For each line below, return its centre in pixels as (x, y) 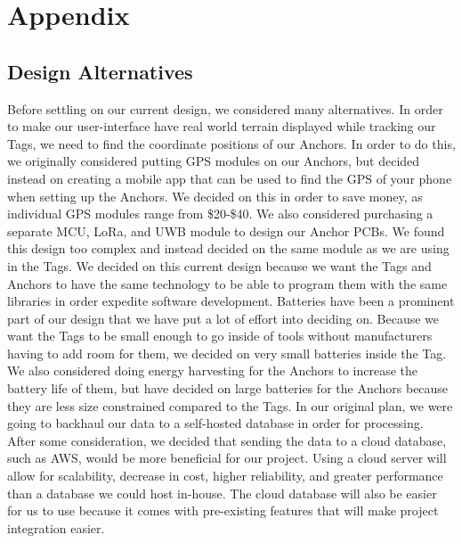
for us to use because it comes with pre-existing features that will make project (223, 510)
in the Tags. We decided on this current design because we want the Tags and (219, 265)
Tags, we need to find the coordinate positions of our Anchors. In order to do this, (231, 143)
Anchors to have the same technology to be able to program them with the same (227, 283)
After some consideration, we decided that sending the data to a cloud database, (227, 440)
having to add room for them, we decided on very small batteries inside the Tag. (227, 353)
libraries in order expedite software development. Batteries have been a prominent (231, 301)
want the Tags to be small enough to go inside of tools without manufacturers (220, 336)
